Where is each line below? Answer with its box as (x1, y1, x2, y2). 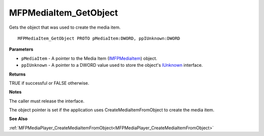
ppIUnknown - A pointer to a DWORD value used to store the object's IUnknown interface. (21, 62, 203, 68)
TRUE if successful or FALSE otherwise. (9, 80, 89, 86)
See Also (9, 116, 28, 122)
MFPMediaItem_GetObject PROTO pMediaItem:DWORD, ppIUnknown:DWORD (18, 36, 180, 41)
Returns (9, 71, 26, 77)
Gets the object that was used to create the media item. (9, 24, 121, 30)
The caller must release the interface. (9, 98, 85, 104)
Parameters (9, 46, 34, 52)
